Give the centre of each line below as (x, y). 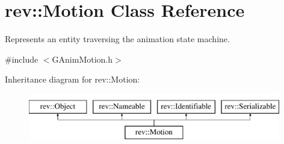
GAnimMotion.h (82, 59)
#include (22, 59)
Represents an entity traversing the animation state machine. (117, 39)
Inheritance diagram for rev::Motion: (73, 79)
